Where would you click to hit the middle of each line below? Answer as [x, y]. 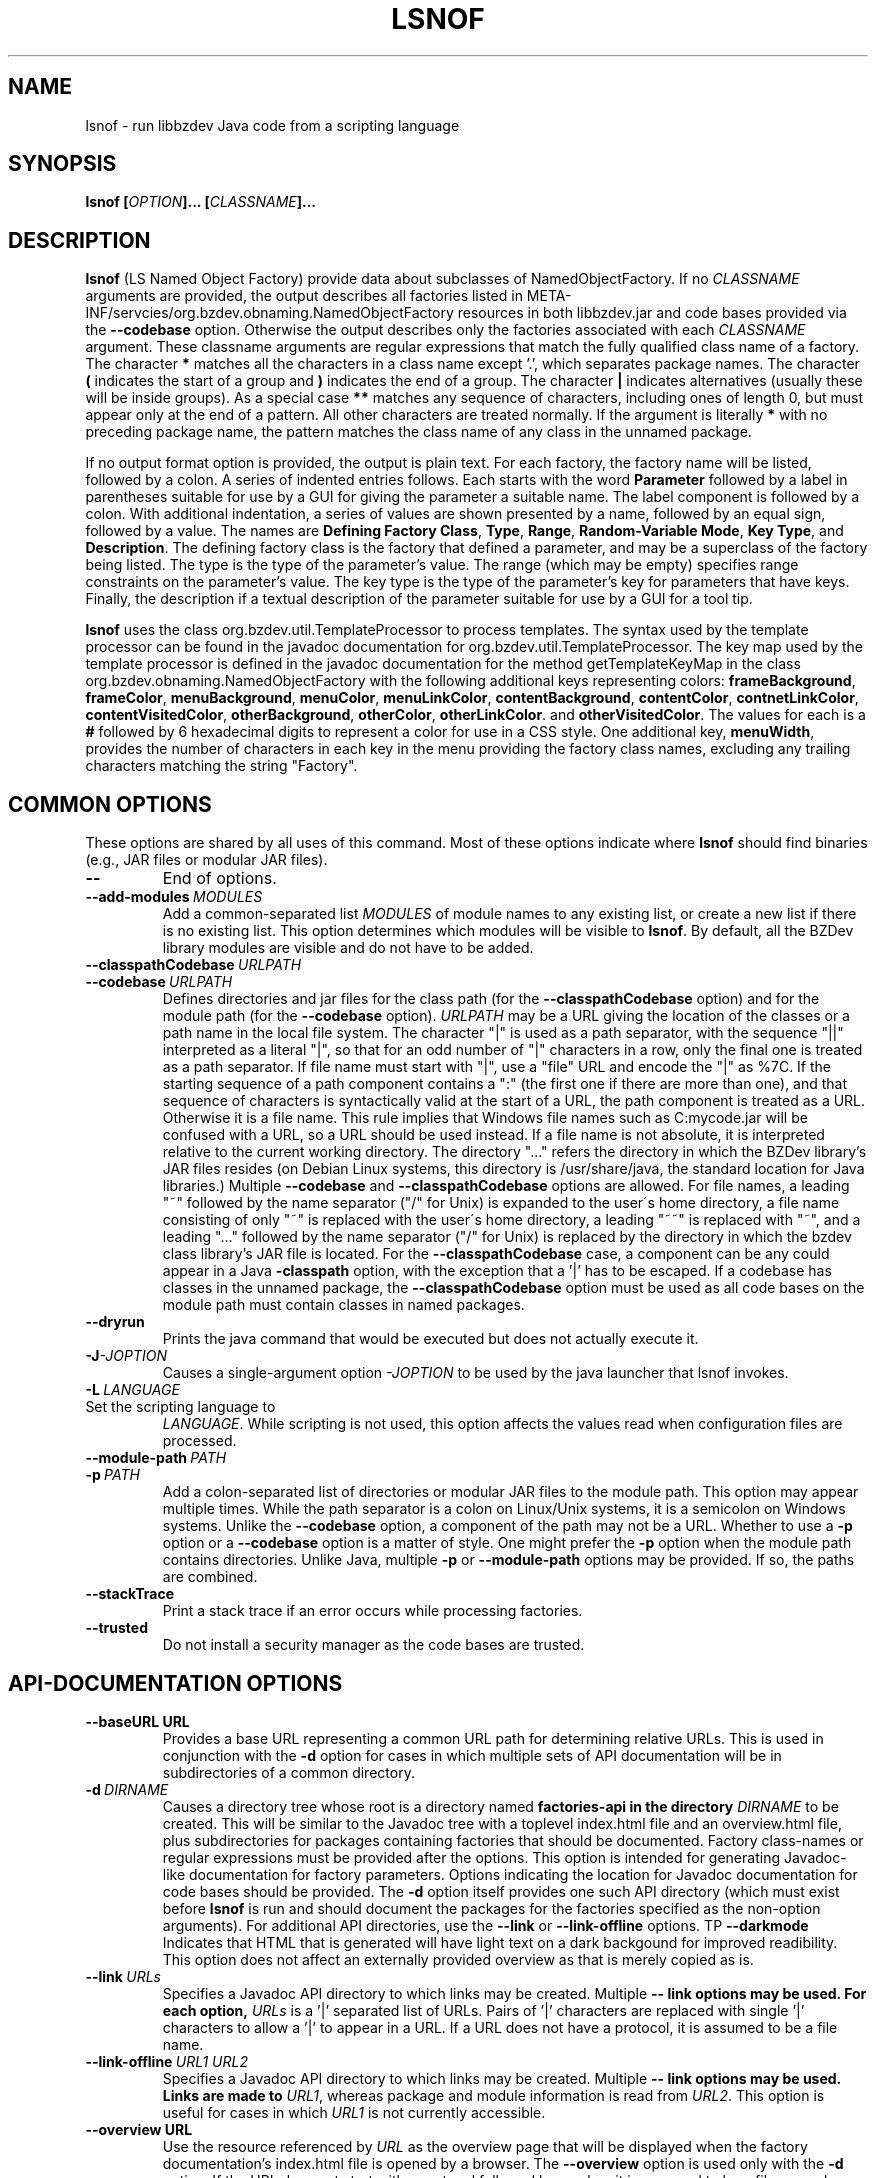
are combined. [210, 1577]
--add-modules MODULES [174, 897]
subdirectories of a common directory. [288, 1772]
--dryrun [115, 1322]
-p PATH [112, 1475]
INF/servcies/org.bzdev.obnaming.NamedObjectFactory [269, 313]
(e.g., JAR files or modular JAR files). [206, 860]
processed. [199, 1441]
